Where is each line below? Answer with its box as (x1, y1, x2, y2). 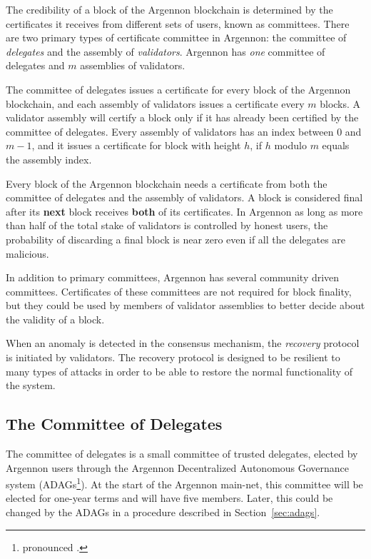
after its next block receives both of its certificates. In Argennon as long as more (6, 203, 363, 218)
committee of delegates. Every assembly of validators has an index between (6, 124, 334, 139)
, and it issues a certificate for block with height (31, 138, 241, 153)
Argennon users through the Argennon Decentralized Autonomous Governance (6, 460, 350, 475)
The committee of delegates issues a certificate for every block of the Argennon (6, 81, 351, 96)
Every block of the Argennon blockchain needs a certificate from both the (6, 176, 327, 191)
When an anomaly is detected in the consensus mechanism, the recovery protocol (6, 336, 360, 351)
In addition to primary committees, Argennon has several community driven (6, 270, 340, 285)
